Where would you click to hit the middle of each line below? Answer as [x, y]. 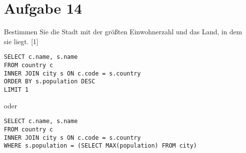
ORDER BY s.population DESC [50, 82]
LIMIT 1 [16, 89]
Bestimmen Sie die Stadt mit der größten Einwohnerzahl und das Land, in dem [123, 32]
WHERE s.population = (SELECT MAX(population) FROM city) [100, 146]
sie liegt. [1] [21, 41]
